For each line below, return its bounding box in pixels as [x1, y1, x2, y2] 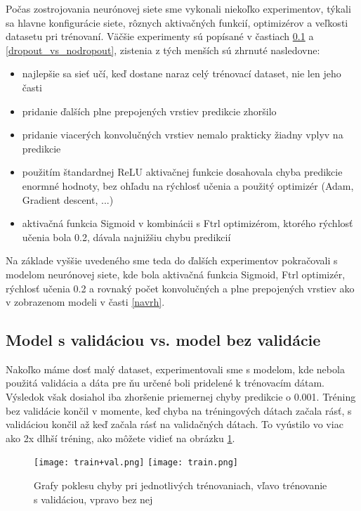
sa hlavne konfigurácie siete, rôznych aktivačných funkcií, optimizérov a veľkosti [6, 15, 348, 30]
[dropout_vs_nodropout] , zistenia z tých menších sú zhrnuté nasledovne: [6, 42, 320, 57]
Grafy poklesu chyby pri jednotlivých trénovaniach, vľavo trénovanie [34, 478, 327, 493]
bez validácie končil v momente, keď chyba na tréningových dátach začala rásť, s [6, 403, 352, 418]
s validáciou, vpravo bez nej [34, 491, 153, 506]
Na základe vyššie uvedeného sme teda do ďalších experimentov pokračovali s [6, 253, 338, 268]
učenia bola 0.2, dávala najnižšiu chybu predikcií [22, 229, 231, 244]
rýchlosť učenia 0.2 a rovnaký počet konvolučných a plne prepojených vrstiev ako [6, 280, 355, 295]
